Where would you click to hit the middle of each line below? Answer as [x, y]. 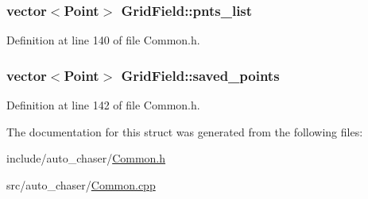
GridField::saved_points [200, 75]
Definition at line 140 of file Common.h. [103, 40]
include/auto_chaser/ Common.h [86, 158]
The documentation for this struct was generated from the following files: [185, 131]
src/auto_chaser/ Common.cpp [81, 184]
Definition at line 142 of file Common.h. [103, 105]
